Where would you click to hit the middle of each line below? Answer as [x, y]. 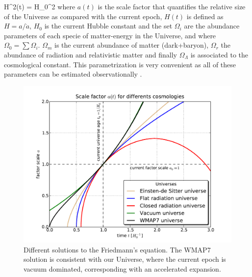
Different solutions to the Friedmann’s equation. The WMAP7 [117, 249]
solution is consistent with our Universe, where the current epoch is [125, 259]
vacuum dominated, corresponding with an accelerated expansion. [122, 268]
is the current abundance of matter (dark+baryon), [132, 45]
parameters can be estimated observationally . [73, 74]
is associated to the [219, 54]
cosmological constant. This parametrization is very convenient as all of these [120, 64]
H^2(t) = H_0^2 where [40, 6]
